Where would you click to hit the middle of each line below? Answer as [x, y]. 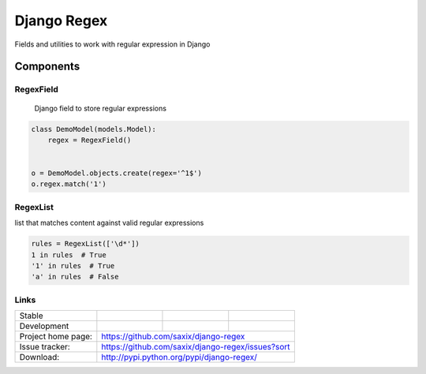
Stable [31, 316]
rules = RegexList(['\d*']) [85, 244]
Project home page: [56, 337]
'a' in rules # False [75, 277]
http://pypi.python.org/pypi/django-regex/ [179, 357]
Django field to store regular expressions [101, 108]
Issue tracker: [45, 347]
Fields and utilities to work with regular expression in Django [112, 44]
